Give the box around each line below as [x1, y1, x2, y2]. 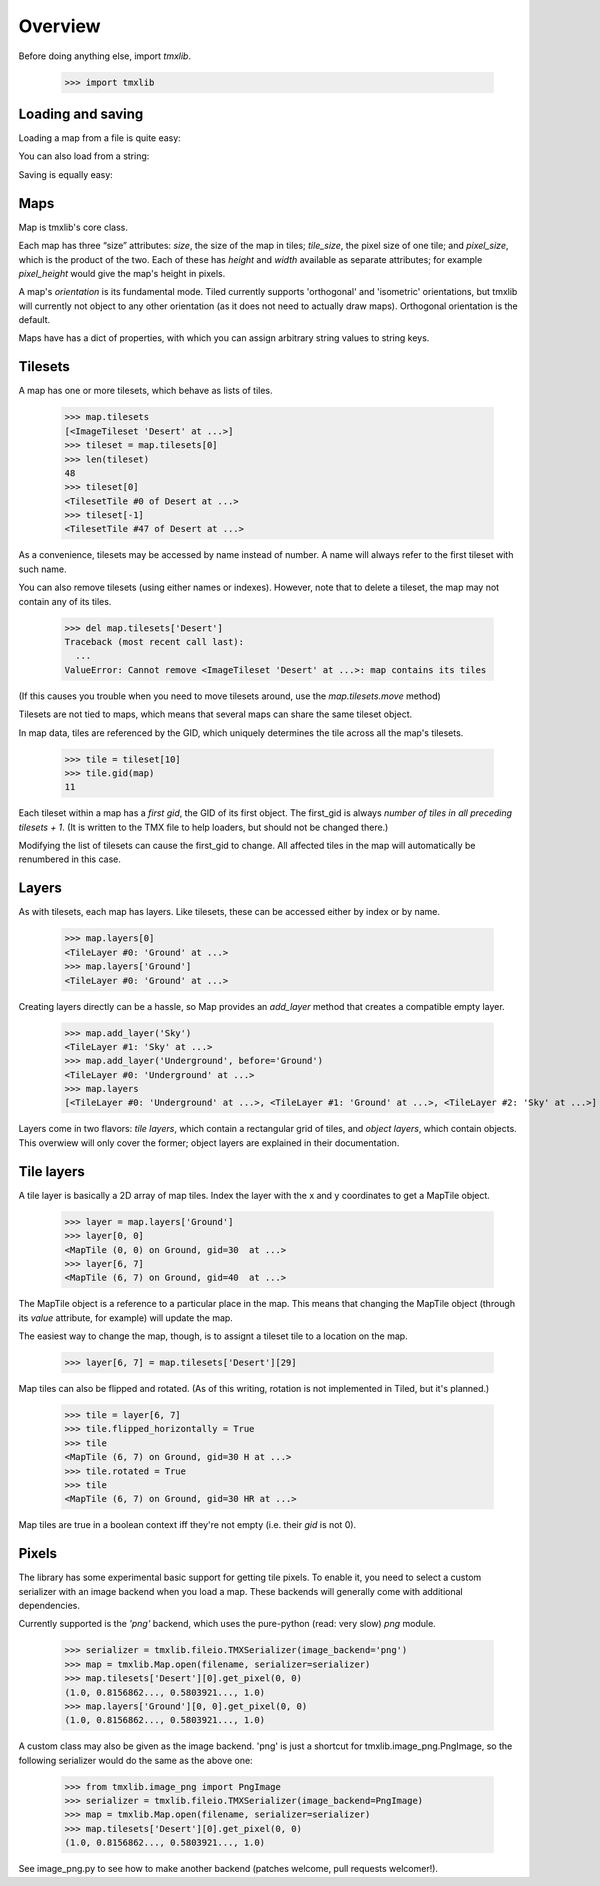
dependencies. [18, 1600, 80, 1612]
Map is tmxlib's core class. [18, 221, 129, 233]
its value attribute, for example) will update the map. [18, 1311, 234, 1324]
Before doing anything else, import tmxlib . [18, 50, 192, 62]
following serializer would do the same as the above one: [18, 1754, 254, 1766]
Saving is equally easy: [18, 168, 114, 180]
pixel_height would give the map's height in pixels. [18, 267, 226, 279]
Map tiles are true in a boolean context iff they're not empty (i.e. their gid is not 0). [18, 1519, 357, 1531]
